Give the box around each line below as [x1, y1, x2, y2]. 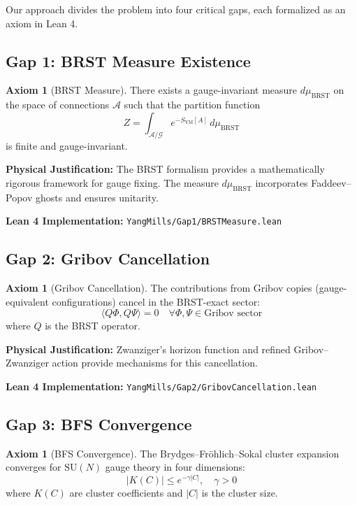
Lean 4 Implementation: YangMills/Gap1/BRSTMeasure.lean [6, 213, 282, 228]
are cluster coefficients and [69, 485, 183, 500]
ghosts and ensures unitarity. [35, 190, 159, 204]
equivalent [6, 294, 49, 308]
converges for [6, 460, 61, 474]
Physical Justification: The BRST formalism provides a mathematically [6, 162, 325, 176]
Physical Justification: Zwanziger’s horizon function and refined [6, 341, 291, 356]
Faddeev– [311, 175, 351, 190]
